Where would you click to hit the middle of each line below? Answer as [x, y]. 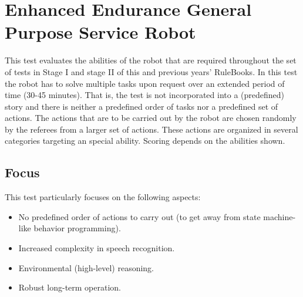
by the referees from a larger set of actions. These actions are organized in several [151, 129]
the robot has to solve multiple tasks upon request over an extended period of [145, 83]
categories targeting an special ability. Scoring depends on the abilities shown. [145, 141]
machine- [280, 216]
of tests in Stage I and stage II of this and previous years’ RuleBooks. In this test [151, 71]
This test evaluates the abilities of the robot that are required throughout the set [151, 60]
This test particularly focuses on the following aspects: [103, 197]
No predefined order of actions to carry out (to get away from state [139, 216]
